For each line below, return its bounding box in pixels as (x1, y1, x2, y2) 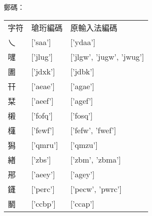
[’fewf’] (31, 124, 54, 136)
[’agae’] (70, 80, 94, 92)
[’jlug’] (31, 51, 53, 63)
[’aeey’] (31, 168, 55, 180)
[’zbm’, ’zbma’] (70, 154, 121, 166)
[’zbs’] (31, 154, 51, 166)
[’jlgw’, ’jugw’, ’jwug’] (70, 51, 144, 63)
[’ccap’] (70, 198, 94, 210)
